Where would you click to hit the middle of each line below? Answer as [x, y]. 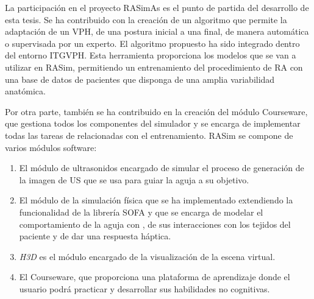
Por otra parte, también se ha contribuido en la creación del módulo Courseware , [156, 111]
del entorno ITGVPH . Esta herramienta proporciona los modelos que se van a [151, 55]
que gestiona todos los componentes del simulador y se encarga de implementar [153, 123]
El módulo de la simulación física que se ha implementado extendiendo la [156, 200]
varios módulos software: [51, 147]
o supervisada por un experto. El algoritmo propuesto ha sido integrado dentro [152, 43]
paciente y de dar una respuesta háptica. [95, 236]
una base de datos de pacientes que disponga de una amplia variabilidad [140, 79]
